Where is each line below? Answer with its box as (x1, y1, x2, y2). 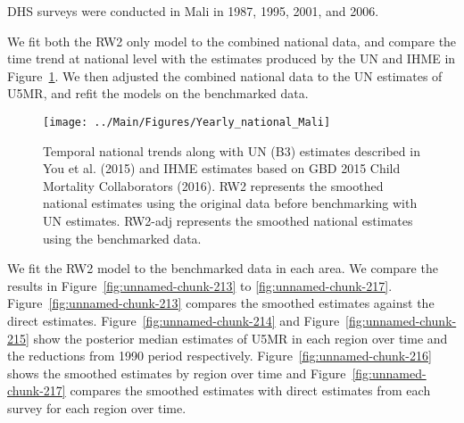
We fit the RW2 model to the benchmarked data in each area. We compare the (7, 259, 438, 278)
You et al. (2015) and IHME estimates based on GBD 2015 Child (43, 159, 401, 178)
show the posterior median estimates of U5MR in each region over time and (33, 328, 448, 347)
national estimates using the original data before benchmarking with (43, 194, 418, 212)
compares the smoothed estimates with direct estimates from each (70, 381, 431, 400)
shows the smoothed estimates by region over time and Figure (7, 363, 346, 382)
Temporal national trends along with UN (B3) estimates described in (43, 141, 420, 160)
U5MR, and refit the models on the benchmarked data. (7, 84, 309, 103)
